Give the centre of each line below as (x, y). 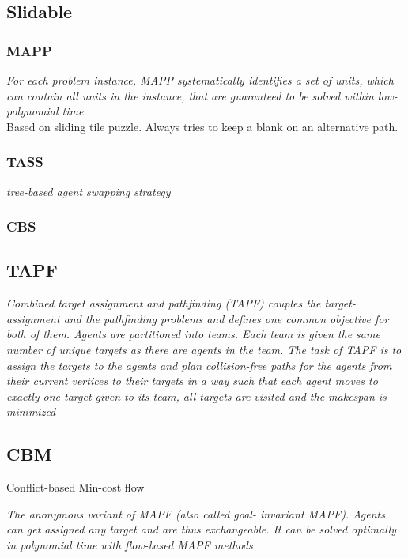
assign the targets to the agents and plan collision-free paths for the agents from (199, 365)
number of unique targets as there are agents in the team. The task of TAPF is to (204, 350)
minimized (31, 411)
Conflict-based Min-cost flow (76, 487)
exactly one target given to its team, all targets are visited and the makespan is (196, 396)
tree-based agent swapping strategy (89, 191)
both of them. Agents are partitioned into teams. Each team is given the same (193, 334)
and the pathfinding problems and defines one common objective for (226, 318)
